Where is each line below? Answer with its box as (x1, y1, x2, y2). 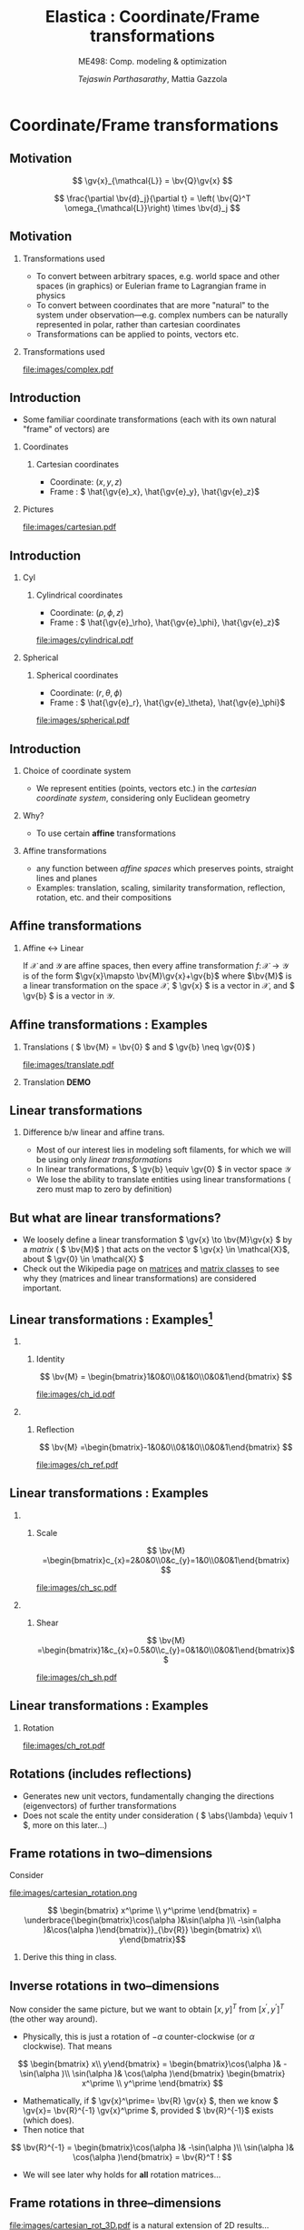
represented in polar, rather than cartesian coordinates (35, 318, 240, 329)
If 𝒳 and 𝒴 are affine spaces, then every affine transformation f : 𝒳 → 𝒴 (22, 959, 289, 970)
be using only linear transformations (35, 1154, 172, 1165)
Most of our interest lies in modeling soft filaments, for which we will (35, 1144, 292, 1156)
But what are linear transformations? (9, 1210, 221, 1225)
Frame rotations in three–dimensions (9, 2195, 221, 2211)
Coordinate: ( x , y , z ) (49, 477, 123, 487)
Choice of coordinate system (22, 766, 132, 776)
